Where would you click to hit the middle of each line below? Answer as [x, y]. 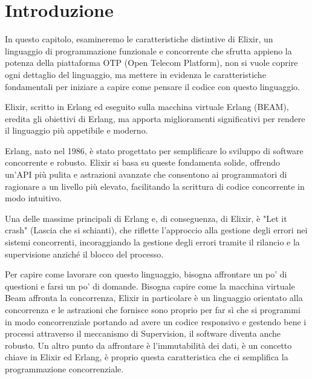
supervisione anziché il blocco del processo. [84, 254]
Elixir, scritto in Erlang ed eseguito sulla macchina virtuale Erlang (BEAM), [147, 107]
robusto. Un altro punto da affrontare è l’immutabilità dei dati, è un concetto [148, 345]
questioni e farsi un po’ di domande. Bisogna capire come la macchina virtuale [150, 286]
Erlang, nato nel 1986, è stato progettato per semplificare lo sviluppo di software [154, 150]
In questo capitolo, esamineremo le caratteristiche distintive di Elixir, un [139, 39]
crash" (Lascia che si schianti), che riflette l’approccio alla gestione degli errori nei [156, 230]
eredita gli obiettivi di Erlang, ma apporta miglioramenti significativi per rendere [155, 118]
